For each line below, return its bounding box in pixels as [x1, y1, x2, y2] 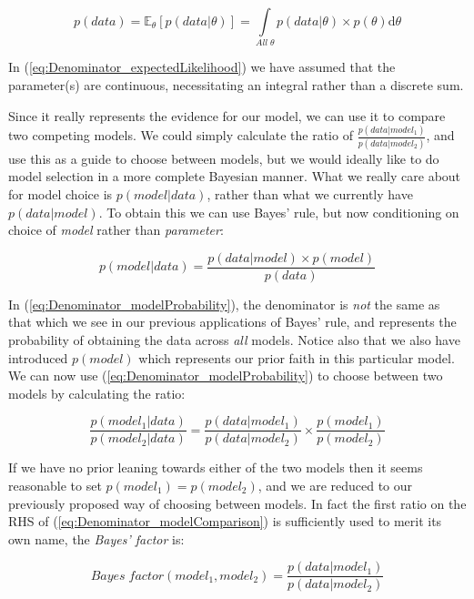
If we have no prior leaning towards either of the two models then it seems [8, 458, 423, 477]
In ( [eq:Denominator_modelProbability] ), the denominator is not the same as [8, 294, 440, 313]
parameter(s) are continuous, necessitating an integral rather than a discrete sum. [8, 75, 464, 94]
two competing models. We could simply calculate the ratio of [8, 126, 353, 145]
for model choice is [8, 184, 113, 203]
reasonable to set [8, 475, 102, 494]
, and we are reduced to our [257, 475, 413, 494]
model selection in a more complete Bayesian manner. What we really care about [8, 167, 461, 186]
